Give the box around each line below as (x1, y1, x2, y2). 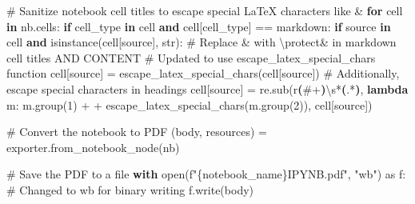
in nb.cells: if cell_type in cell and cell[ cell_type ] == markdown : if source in (6, 18, 391, 34)
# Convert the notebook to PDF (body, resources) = (6, 123, 268, 140)
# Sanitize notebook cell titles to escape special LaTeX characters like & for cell (6, 2, 403, 18)
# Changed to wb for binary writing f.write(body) (6, 181, 254, 198)
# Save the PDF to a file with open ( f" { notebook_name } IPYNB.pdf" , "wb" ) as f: (6, 166, 406, 182)
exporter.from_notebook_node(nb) (6, 138, 180, 155)
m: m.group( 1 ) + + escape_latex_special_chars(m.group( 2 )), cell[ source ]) (6, 96, 373, 113)
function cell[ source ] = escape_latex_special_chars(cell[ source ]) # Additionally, (6, 65, 400, 82)
